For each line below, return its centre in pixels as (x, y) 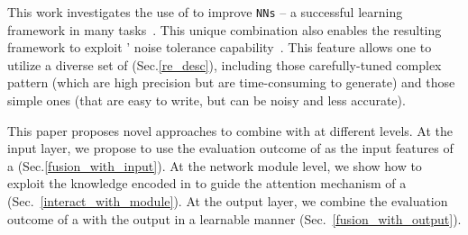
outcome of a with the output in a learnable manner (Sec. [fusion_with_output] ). (234, 218)
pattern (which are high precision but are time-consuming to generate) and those (231, 82)
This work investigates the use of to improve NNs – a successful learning (205, 12)
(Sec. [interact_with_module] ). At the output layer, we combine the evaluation (228, 201)
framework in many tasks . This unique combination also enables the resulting (225, 29)
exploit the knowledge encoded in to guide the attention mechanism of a (207, 183)
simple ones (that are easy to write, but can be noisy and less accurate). (206, 100)
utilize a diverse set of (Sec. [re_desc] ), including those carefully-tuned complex (225, 64)
